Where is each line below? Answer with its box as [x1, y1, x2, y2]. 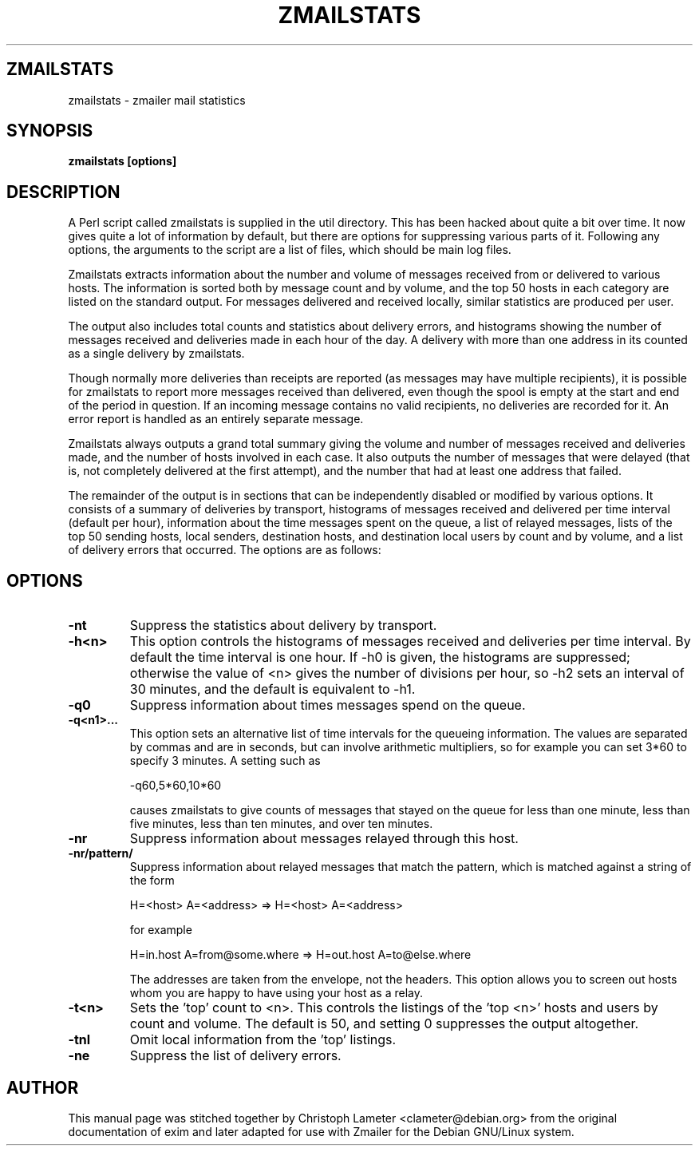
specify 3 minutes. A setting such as [129, 754, 321, 768]
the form [129, 873, 175, 888]
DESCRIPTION [6, 181, 120, 202]
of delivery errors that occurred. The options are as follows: [68, 543, 381, 557]
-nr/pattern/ [68, 846, 133, 861]
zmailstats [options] [68, 154, 177, 168]
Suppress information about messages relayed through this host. [129, 830, 519, 847]
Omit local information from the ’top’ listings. [129, 1031, 397, 1048]
